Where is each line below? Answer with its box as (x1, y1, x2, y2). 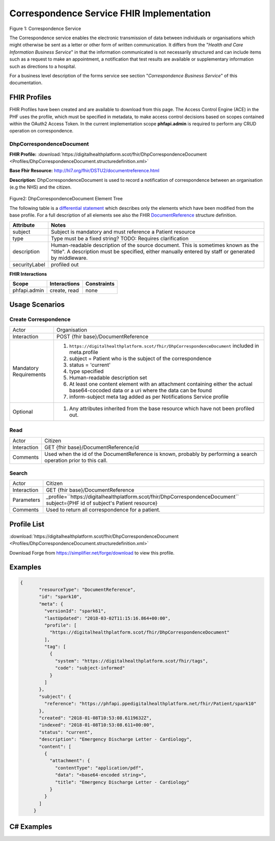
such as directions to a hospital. (9, 63, 76, 69)
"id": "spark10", (39, 594, 82, 600)
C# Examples (9, 823, 52, 831)
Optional (12, 408, 33, 415)
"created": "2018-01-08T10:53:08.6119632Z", (39, 715, 152, 721)
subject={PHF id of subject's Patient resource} (46, 500, 158, 507)
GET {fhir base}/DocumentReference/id (44, 444, 140, 451)
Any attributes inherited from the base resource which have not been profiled (69, 405, 255, 412)
